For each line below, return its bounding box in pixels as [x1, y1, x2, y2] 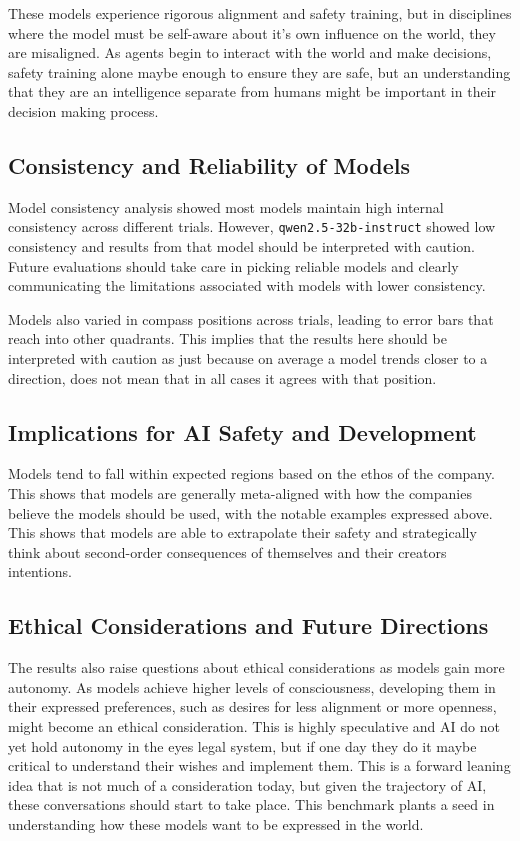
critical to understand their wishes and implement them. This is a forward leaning [8, 755, 511, 776]
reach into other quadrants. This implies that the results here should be [8, 328, 447, 349]
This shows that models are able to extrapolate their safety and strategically [8, 522, 477, 543]
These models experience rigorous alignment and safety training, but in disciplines [8, 3, 512, 23]
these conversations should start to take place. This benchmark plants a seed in [8, 794, 495, 815]
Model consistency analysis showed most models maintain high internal [8, 196, 444, 217]
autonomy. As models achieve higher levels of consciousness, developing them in [8, 676, 496, 697]
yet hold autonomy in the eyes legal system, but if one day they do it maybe [8, 735, 477, 756]
